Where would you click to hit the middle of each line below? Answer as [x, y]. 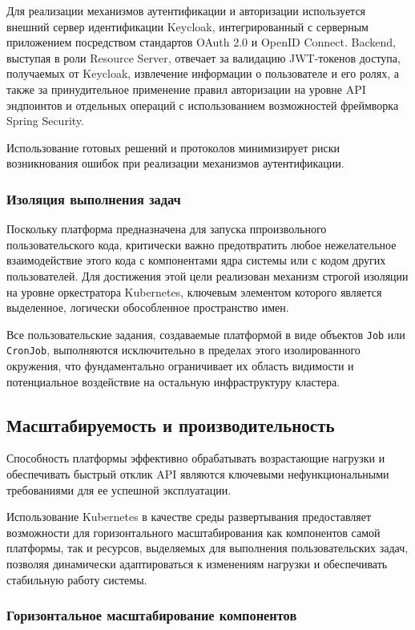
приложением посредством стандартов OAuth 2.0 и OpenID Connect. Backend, [201, 42]
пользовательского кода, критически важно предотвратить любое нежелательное [201, 244]
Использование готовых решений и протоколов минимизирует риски [173, 147]
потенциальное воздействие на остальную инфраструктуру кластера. [173, 381]
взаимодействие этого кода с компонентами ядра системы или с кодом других [196, 260]
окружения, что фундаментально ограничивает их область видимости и [180, 366]
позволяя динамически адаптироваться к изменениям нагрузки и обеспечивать [197, 563]
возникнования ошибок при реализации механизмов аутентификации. [175, 163]
